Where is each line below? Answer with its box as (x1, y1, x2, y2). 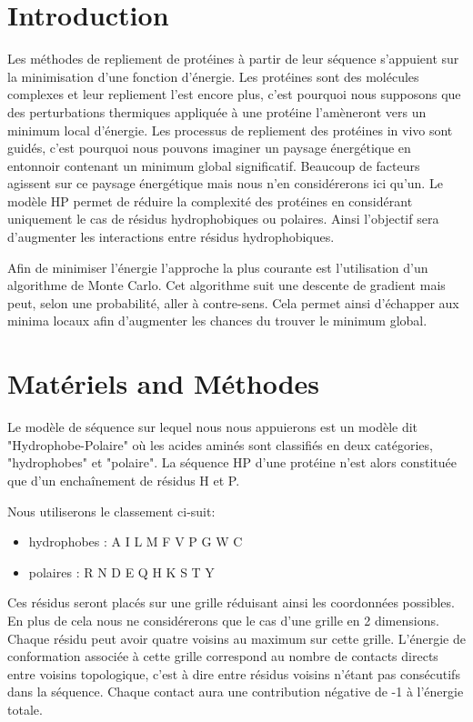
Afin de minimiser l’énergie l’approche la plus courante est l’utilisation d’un (7, 257, 428, 276)
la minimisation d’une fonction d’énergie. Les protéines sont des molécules (7, 66, 419, 85)
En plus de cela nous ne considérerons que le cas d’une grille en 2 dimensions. (7, 610, 439, 629)
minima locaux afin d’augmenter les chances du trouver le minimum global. (7, 311, 428, 330)
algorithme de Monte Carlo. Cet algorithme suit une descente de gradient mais (7, 276, 446, 295)
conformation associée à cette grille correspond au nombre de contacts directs (7, 647, 438, 666)
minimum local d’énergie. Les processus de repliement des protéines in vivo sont (7, 120, 453, 139)
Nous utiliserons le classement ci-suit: (7, 501, 216, 520)
